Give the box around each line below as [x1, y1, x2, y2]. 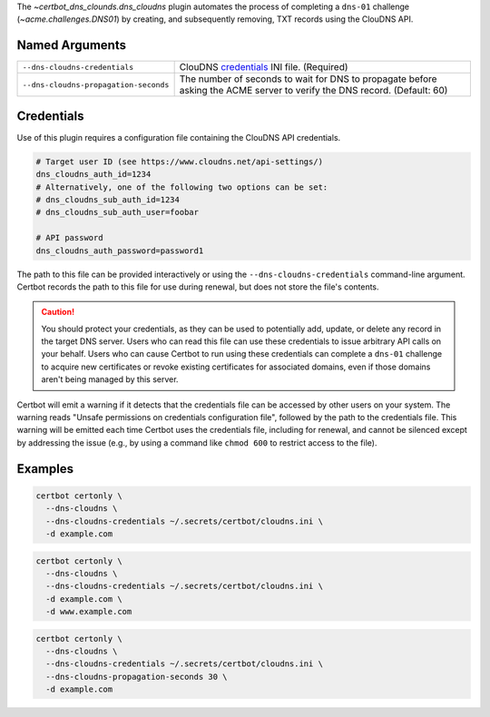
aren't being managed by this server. [41, 374, 179, 385]
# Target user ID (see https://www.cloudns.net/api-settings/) [35, 156, 324, 167]
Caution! [41, 307, 75, 318]
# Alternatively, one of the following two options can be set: [35, 182, 328, 192]
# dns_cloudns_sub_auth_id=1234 [35, 194, 181, 204]
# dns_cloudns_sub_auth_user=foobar [35, 207, 200, 218]
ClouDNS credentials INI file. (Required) [179, 61, 348, 74]
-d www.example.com [45, 606, 132, 617]
